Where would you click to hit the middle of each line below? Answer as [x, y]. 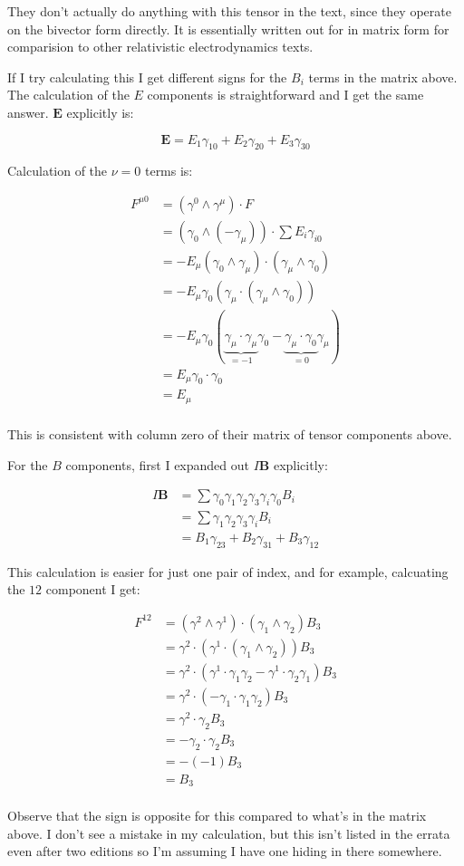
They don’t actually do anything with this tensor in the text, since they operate [229, 11]
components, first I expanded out [157, 464]
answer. [28, 112]
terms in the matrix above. [383, 77]
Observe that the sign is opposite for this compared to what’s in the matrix [217, 816]
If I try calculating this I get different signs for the [147, 77]
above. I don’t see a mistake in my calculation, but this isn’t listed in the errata [229, 833]
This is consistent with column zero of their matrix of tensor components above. [230, 433]
